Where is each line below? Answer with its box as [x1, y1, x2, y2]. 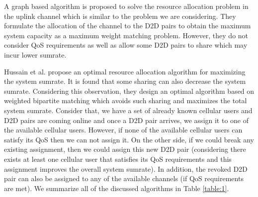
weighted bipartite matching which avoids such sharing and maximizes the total [4, 95, 247, 106]
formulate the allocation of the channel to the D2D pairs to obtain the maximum [4, 20, 251, 31]
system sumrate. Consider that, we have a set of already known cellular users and [4, 105, 253, 115]
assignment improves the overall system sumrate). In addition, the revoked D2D [4, 163, 248, 174]
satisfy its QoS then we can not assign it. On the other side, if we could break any [4, 134, 254, 144]
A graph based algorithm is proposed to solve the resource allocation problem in [4, 1, 249, 11]
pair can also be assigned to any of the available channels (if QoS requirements [4, 173, 244, 184]
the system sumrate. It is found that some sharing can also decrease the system [4, 76, 246, 86]
